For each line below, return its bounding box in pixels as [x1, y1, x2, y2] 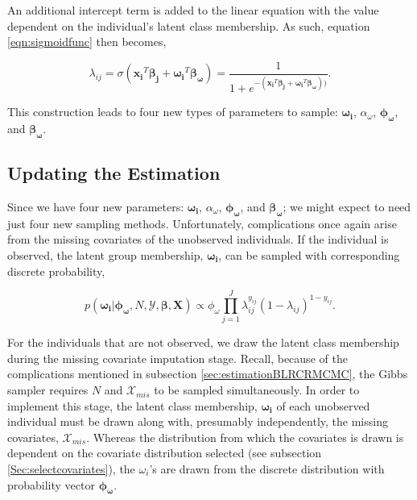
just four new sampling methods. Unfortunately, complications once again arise [7, 215, 397, 231]
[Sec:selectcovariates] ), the [7, 460, 135, 477]
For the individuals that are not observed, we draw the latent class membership [7, 334, 399, 351]
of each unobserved [276, 397, 370, 414]
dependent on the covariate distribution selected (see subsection [7, 444, 322, 461]
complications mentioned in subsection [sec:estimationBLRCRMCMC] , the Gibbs [7, 365, 408, 382]
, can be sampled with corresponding [218, 246, 400, 263]
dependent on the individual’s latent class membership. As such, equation [7, 17, 370, 34]
